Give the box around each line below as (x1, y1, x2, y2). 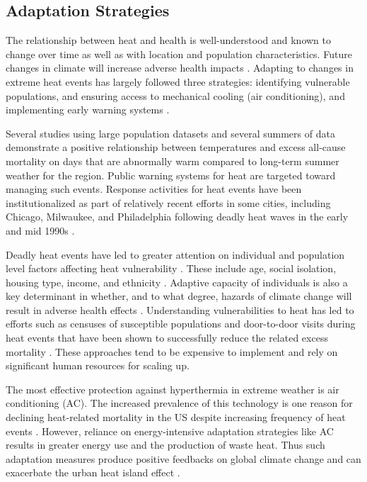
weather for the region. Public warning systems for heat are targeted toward (6, 167, 336, 182)
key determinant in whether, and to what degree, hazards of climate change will (6, 288, 352, 303)
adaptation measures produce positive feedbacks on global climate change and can (6, 451, 361, 466)
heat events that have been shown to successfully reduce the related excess (6, 330, 328, 345)
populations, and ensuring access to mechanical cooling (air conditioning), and (6, 88, 345, 103)
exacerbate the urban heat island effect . (6, 465, 180, 480)
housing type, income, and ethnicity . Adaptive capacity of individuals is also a (6, 274, 348, 289)
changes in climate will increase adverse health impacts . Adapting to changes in (6, 60, 354, 75)
